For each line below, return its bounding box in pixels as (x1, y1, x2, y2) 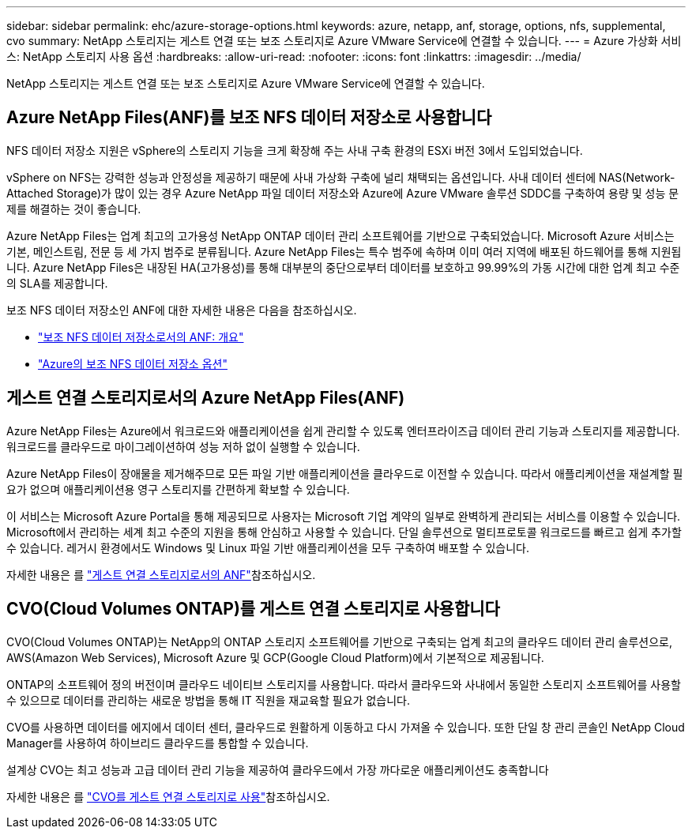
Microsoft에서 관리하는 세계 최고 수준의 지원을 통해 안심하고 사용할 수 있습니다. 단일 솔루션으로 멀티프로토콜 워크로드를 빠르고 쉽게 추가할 (6, 525, 682, 539)
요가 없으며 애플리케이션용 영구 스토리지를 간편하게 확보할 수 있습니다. (6, 482, 350, 496)
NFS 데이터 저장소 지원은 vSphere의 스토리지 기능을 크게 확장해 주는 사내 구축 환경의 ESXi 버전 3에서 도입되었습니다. (6, 143, 583, 157)
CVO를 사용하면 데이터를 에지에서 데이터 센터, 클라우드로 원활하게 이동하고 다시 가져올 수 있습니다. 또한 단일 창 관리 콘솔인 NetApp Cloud (6, 720, 685, 734)
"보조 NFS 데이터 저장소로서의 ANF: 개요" (38, 329, 244, 344)
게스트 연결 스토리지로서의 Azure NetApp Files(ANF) (6, 388, 405, 408)
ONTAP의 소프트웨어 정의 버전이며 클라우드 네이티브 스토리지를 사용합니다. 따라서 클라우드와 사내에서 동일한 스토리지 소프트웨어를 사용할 (6, 677, 681, 691)
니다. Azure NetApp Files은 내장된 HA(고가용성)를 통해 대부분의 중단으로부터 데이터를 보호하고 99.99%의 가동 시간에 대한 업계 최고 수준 (6, 260, 680, 274)
